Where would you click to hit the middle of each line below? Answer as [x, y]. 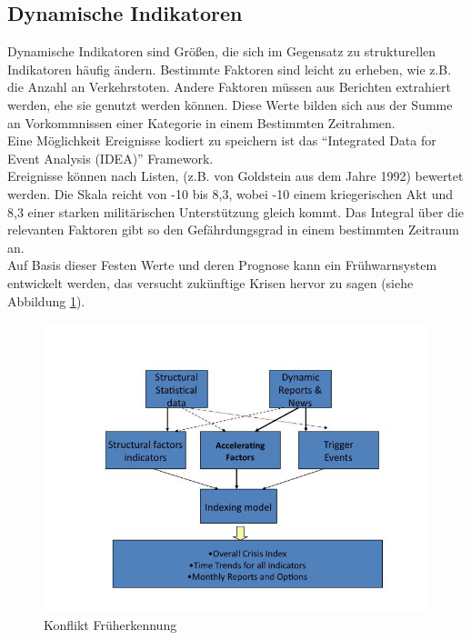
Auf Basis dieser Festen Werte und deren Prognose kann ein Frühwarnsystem [222, 265]
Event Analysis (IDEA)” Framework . [110, 158]
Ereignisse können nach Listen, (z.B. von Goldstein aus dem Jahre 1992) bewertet [235, 176]
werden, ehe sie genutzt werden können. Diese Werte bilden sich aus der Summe [230, 104]
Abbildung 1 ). [46, 300]
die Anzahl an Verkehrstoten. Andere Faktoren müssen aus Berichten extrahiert [229, 87]
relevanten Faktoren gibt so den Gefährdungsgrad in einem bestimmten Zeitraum [233, 230]
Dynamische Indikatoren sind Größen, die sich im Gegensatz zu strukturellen [222, 51]
